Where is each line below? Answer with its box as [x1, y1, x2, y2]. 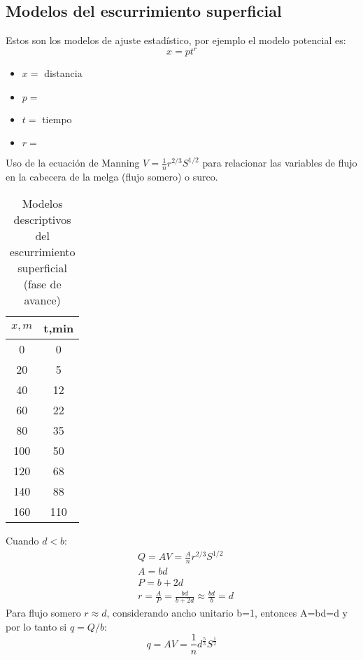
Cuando [6, 533, 39, 547]
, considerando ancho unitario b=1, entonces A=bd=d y [106, 605, 348, 620]
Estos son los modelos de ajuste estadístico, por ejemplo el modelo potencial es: [6, 33, 346, 48]
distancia [44, 66, 83, 80]
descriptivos [13, 211, 71, 227]
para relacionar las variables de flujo [202, 155, 357, 170]
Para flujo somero [6, 605, 81, 620]
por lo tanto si [6, 619, 67, 633]
